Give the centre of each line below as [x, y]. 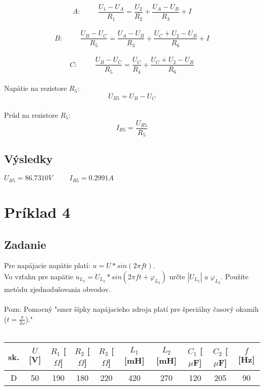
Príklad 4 [37, 212]
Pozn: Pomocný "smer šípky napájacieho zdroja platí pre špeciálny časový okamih [131, 309]
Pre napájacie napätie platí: [47, 265]
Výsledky [28, 159]
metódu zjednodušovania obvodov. [57, 289]
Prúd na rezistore [31, 115]
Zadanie [25, 244]
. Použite [235, 276]
